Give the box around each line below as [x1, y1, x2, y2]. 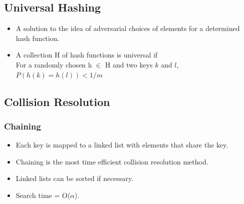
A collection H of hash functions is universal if [15, 49, 157, 60]
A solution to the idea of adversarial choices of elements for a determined [15, 23, 240, 33]
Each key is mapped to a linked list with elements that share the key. [15, 139, 228, 150]
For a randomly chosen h [15, 59, 92, 69]
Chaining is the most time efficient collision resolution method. [15, 156, 208, 166]
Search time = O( [15, 189, 70, 200]
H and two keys [105, 59, 153, 69]
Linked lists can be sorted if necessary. [15, 173, 133, 183]
